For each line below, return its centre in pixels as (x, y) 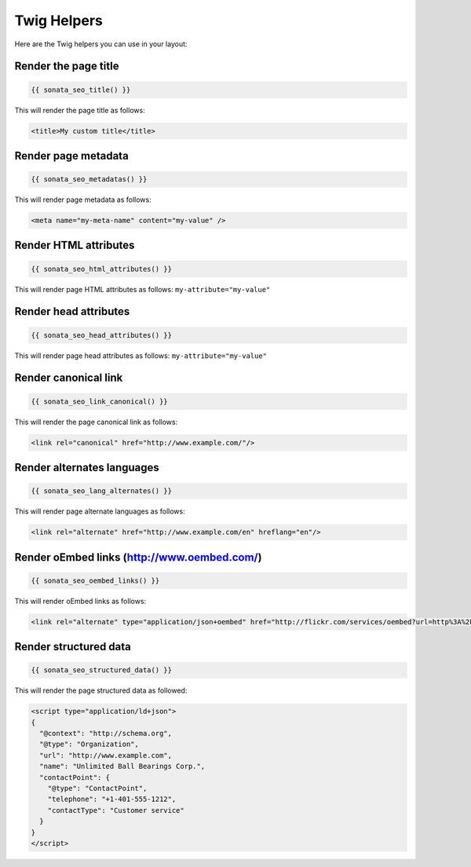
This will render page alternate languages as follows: (100, 511)
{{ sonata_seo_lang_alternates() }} (102, 491)
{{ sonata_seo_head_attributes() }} (102, 335)
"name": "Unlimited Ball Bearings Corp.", (122, 766)
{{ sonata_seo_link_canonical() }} (99, 401)
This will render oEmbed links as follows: (80, 601)
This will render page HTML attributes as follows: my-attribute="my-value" (142, 289)
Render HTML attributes (75, 245)
